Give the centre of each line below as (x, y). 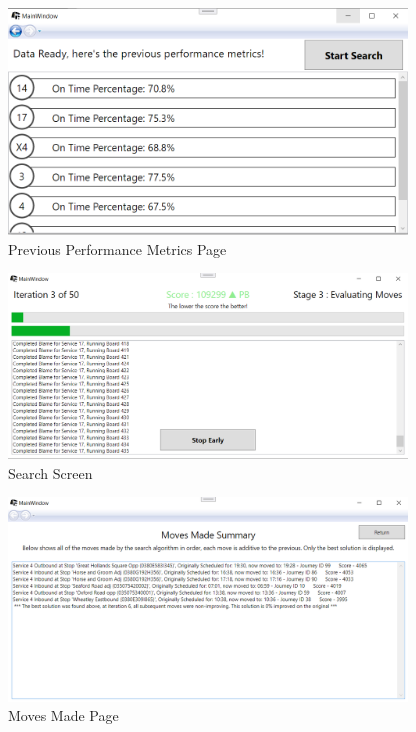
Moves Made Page (63, 715)
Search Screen (50, 472)
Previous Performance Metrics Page (117, 248)
